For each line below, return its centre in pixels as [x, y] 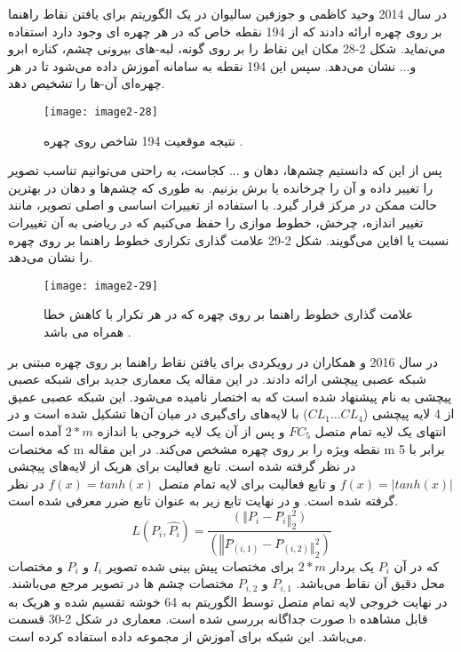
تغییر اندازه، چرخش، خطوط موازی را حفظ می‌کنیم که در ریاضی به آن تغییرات [216, 222]
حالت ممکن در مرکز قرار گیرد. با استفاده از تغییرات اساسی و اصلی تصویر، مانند [223, 205]
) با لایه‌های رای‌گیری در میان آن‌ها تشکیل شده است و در [158, 413]
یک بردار [352, 565]
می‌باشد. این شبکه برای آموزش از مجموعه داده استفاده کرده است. [187, 636]
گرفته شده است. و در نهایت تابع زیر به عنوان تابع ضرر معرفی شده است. [203, 501]
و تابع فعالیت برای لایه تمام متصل [247, 483]
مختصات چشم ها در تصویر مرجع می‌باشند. [121, 583]
